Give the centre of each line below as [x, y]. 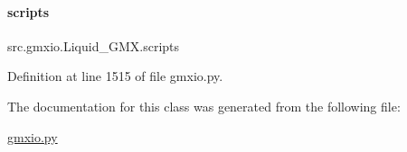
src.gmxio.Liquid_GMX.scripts [94, 45]
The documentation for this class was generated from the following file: [204, 106]
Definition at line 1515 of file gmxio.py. [115, 76]
